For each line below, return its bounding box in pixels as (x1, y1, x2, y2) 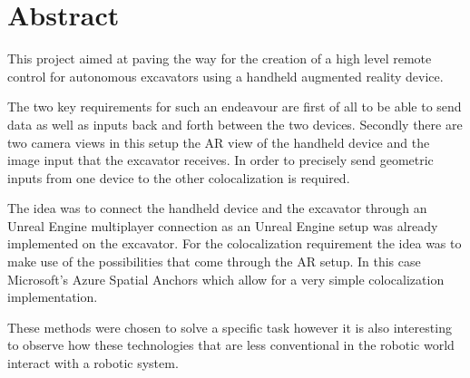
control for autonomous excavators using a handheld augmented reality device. (7, 66, 444, 85)
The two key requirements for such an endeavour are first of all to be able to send (7, 97, 462, 116)
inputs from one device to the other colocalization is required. (7, 168, 350, 187)
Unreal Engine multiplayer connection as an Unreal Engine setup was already (7, 216, 438, 235)
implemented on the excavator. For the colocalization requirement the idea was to (7, 234, 462, 253)
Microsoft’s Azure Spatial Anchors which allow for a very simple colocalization (7, 269, 445, 288)
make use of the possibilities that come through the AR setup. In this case (7, 252, 421, 271)
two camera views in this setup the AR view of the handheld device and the (7, 132, 430, 151)
